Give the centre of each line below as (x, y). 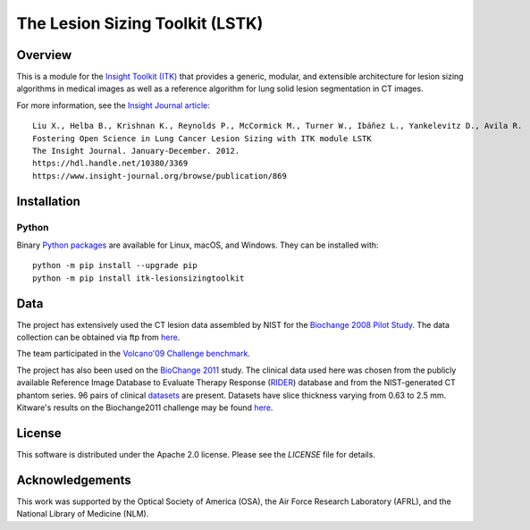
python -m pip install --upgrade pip (115, 265)
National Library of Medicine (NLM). (83, 514)
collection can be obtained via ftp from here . (98, 337)
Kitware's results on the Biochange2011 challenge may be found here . (145, 408)
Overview (44, 55)
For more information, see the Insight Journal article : (113, 105)
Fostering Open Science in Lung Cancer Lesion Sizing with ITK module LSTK (202, 138)
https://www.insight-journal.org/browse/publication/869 (160, 176)
